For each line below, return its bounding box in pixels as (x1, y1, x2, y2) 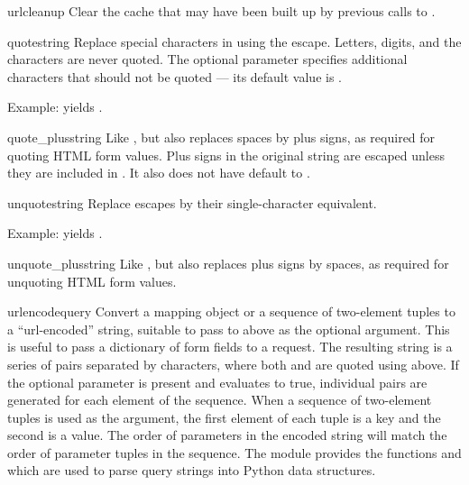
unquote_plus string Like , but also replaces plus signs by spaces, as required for (7, 253, 449, 272)
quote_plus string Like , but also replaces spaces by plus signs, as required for (7, 127, 436, 146)
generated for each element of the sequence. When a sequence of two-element (7, 390, 432, 409)
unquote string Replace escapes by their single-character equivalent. (7, 193, 377, 212)
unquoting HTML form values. (7, 271, 177, 290)
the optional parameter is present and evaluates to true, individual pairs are (7, 372, 428, 391)
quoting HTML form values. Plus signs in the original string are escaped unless (7, 145, 445, 164)
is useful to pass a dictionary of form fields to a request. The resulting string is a (7, 337, 453, 356)
